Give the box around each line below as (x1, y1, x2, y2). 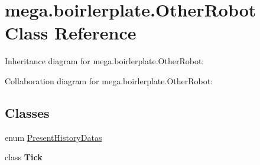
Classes (5, 103, 50, 121)
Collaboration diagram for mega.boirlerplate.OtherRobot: (5, 74, 213, 87)
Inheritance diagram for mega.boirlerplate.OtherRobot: (5, 55, 204, 67)
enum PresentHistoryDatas (5, 131, 102, 143)
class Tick (5, 151, 43, 163)
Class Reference (5, 21, 136, 45)
